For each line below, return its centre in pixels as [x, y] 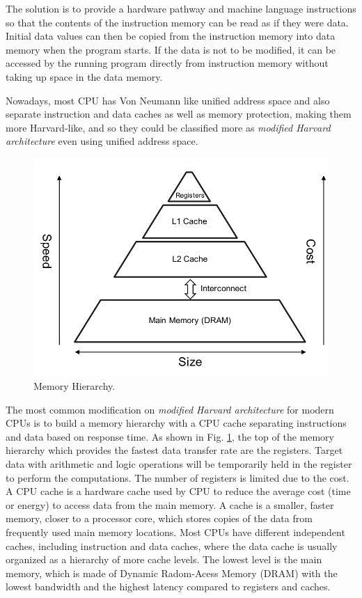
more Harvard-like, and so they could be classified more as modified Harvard [168, 127]
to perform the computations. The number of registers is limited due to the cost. [178, 477]
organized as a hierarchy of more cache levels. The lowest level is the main [164, 559]
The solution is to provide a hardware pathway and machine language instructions [181, 8]
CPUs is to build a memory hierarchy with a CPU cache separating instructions [176, 423]
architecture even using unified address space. [102, 141]
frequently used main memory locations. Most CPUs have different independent [175, 532]
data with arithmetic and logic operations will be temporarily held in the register [179, 463]
